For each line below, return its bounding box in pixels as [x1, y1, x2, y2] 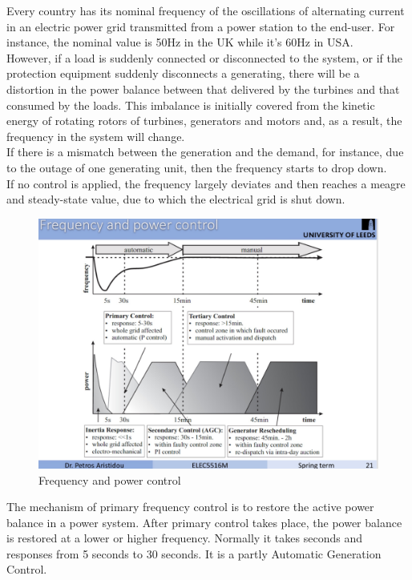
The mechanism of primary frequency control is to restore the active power [6, 498, 374, 515]
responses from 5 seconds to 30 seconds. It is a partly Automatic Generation [6, 545, 382, 562]
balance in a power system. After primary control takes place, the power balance [6, 514, 402, 530]
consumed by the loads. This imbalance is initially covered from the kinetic [6, 96, 375, 113]
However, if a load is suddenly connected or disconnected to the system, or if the [6, 49, 402, 66]
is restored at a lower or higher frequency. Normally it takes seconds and [6, 530, 362, 546]
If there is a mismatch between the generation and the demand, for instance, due [6, 143, 404, 160]
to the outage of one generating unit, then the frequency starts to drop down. [6, 159, 387, 175]
